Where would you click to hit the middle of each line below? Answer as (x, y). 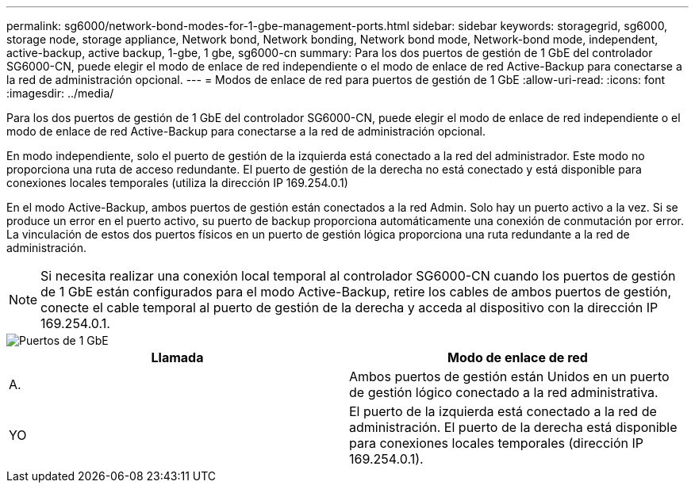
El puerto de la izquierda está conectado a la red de (503, 411)
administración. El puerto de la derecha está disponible (513, 427)
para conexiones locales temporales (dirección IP (497, 443)
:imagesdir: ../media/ (60, 93)
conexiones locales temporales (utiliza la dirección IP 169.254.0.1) (177, 183)
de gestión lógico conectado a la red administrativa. (504, 392)
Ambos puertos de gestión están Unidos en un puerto (509, 376)
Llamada (177, 357)
